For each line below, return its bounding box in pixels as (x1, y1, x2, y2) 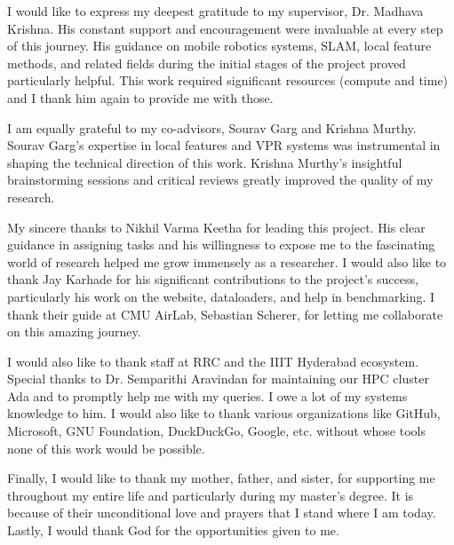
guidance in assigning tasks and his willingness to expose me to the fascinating (7, 235, 435, 254)
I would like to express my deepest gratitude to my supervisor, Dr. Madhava (7, 2, 424, 20)
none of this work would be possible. (7, 438, 205, 457)
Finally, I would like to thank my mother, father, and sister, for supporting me (7, 469, 435, 487)
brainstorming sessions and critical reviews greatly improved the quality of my (7, 170, 434, 189)
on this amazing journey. (7, 322, 141, 341)
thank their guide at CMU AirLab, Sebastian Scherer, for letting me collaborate (7, 304, 443, 323)
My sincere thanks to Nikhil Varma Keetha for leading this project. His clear (7, 217, 426, 236)
